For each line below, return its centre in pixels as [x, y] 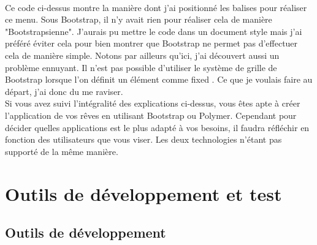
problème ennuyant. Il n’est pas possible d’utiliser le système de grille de [141, 67]
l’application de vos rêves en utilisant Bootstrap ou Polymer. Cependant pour [151, 115]
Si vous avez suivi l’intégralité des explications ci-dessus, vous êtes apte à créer [153, 103]
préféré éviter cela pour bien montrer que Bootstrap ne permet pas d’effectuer [151, 43]
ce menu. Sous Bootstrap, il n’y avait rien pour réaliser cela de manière [139, 19]
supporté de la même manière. [62, 151]
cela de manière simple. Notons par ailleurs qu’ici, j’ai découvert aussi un [142, 55]
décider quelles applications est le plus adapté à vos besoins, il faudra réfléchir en [157, 127]
